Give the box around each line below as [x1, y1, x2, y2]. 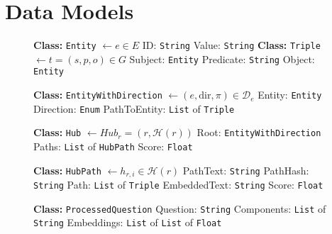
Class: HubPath [33, 162, 101, 177]
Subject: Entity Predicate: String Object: [129, 51, 315, 66]
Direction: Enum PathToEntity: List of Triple [33, 101, 235, 116]
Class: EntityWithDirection [33, 87, 162, 102]
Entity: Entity [258, 87, 322, 102]
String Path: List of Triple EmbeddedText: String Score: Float [33, 177, 323, 192]
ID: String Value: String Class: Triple [142, 38, 321, 52]
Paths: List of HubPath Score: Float [33, 139, 193, 154]
